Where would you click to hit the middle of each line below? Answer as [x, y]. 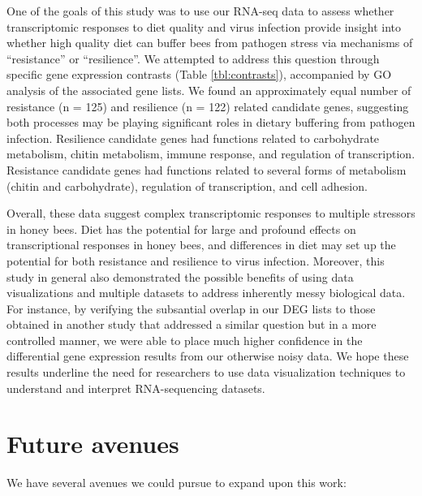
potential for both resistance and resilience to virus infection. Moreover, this [196, 260]
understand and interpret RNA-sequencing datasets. [136, 388]
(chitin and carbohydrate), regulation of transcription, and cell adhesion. [187, 185]
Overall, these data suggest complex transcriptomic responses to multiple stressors [211, 213]
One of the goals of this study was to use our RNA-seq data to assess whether [200, 11]
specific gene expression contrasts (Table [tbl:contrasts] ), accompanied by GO [199, 74]
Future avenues [93, 444]
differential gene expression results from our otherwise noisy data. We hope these [208, 356]
